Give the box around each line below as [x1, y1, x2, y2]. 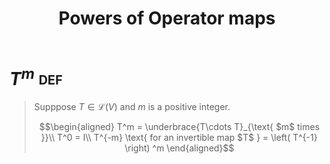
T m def [9, 63, 63, 90]
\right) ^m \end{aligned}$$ [124, 142, 235, 154]
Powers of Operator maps [58, 7, 276, 30]
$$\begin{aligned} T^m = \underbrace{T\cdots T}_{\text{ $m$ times [38, 121, 321, 133]
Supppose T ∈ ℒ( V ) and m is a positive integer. [33, 101, 231, 113]
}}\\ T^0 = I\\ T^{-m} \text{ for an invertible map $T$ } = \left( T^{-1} [40, 132, 318, 144]
